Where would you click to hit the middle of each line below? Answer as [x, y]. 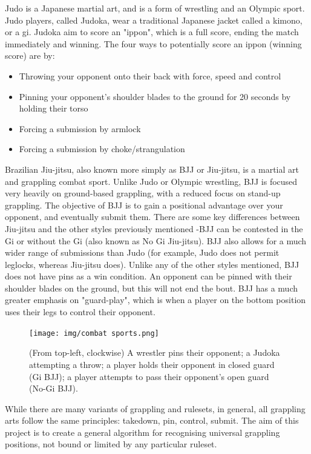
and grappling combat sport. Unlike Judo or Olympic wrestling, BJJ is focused [151, 181]
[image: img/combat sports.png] [94, 333]
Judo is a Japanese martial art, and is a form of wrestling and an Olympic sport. [155, 8]
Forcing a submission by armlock [80, 128]
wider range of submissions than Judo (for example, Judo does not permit [142, 252]
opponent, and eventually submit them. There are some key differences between [152, 217]
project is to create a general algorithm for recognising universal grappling [142, 432]
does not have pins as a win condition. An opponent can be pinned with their [149, 276]
